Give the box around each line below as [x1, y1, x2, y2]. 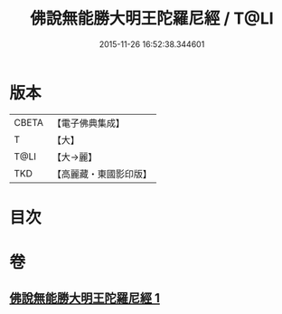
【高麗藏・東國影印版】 [52, 167, 152, 180]
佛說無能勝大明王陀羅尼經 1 [9, 290, 161, 306]
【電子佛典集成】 [52, 117, 125, 129]
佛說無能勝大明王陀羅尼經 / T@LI [30, 8, 274, 29]
